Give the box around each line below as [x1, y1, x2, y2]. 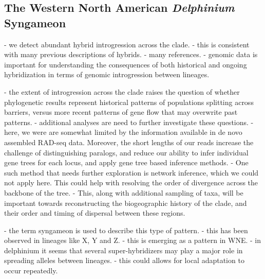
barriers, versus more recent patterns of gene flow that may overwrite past [4, 107, 238, 117]
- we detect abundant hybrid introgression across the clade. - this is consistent [4, 39, 250, 49]
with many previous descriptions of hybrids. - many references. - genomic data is [4, 49, 258, 60]
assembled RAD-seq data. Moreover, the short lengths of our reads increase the [4, 136, 254, 147]
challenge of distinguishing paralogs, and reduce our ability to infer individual [4, 147, 249, 158]
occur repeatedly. [4, 265, 58, 276]
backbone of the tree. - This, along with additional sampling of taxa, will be [4, 187, 243, 198]
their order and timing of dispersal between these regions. [4, 207, 185, 218]
